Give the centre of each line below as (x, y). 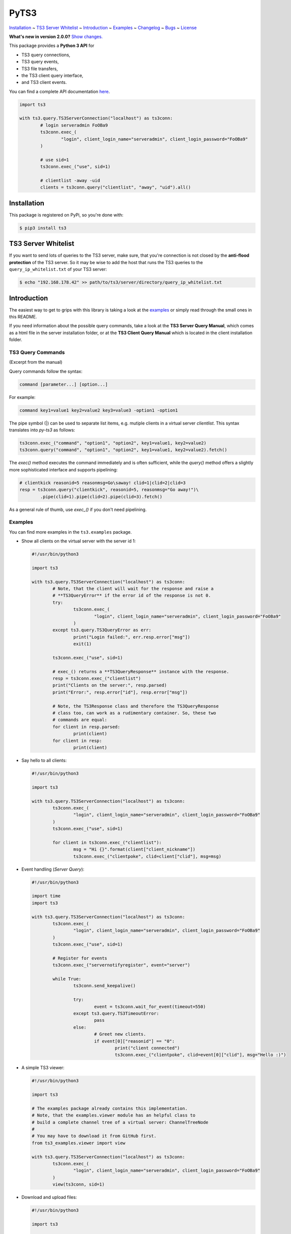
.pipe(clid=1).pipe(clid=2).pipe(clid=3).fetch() (101, 497)
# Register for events (80, 958)
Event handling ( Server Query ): (53, 869)
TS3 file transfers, (40, 69)
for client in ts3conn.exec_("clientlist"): (107, 842)
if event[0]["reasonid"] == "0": (134, 1041)
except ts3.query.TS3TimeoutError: (116, 1014)
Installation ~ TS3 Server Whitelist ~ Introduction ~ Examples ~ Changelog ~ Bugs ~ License (103, 28)
